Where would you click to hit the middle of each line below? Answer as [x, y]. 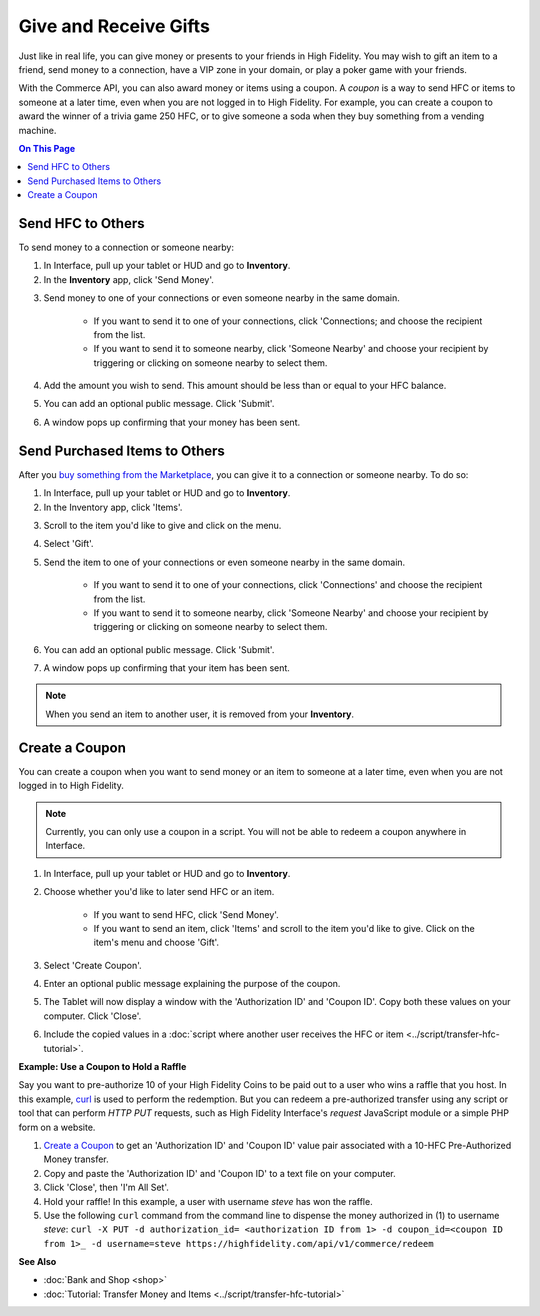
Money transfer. [76, 1159]
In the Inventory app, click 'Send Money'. [129, 279]
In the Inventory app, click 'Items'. [113, 507]
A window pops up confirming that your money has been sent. [171, 422]
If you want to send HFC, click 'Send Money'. [186, 914]
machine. [37, 130]
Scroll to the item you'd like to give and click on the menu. [162, 525]
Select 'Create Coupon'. [92, 965]
